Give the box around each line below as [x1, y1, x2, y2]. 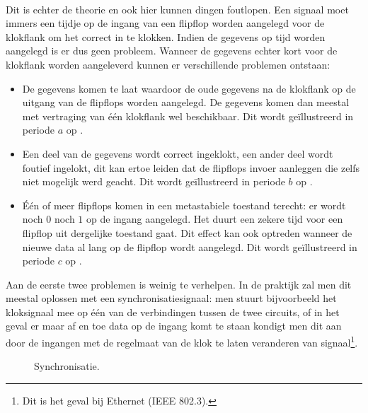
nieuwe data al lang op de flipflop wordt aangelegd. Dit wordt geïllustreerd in [22, 239, 357, 254]
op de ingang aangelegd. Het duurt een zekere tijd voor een [86, 211, 343, 226]
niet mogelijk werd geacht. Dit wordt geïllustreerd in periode [22, 174, 285, 189]
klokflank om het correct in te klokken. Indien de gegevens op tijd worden [6, 29, 326, 44]
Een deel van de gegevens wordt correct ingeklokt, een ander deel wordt [22, 146, 333, 161]
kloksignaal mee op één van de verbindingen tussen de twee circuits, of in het [6, 304, 340, 319]
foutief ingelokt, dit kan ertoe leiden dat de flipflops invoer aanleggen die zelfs [22, 160, 360, 175]
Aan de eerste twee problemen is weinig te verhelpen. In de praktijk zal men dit [6, 277, 352, 291]
